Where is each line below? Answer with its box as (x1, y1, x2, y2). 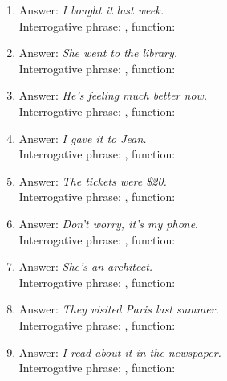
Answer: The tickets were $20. (18, 172, 167, 189)
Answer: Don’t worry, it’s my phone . (18, 215, 199, 231)
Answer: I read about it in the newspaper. (18, 343, 221, 360)
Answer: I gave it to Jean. (18, 129, 147, 146)
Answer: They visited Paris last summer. (18, 301, 219, 317)
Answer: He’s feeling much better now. (18, 87, 208, 104)
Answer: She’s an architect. (18, 258, 153, 275)
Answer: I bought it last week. (18, 2, 164, 18)
